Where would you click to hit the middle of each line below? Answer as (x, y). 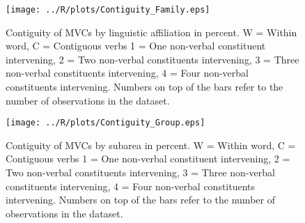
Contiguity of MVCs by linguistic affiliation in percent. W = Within (151, 32)
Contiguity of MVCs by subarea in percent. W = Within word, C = (151, 145)
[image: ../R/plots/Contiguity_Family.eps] (108, 10)
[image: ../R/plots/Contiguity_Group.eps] (105, 123)
